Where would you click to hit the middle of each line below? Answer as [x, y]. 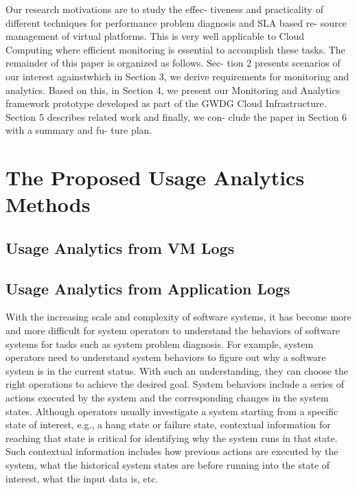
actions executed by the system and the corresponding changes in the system [167, 398]
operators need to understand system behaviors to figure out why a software [166, 357]
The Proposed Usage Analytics [155, 177]
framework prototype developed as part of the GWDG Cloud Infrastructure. [166, 103]
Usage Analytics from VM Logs [120, 247]
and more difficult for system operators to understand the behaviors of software [173, 330]
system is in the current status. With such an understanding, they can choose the [177, 370]
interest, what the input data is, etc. [82, 478]
